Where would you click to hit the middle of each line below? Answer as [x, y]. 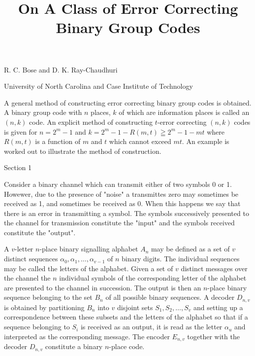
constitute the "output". [40, 232]
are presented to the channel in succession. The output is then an [103, 287]
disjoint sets [135, 307]
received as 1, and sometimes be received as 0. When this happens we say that [122, 203]
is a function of [58, 141]
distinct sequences [31, 259]
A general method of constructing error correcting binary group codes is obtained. [128, 102]
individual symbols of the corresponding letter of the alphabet [153, 278]
